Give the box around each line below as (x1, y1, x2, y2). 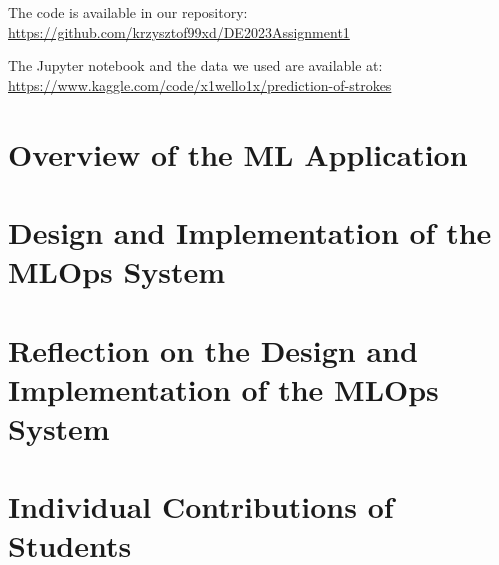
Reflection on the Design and (8, 329, 418, 370)
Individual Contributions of (8, 486, 394, 527)
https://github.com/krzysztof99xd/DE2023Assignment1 (8, 21, 350, 42)
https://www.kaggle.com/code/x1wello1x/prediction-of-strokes (8, 74, 392, 95)
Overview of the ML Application (8, 133, 468, 174)
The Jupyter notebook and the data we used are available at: (8, 55, 383, 76)
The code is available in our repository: (8, 2, 248, 22)
